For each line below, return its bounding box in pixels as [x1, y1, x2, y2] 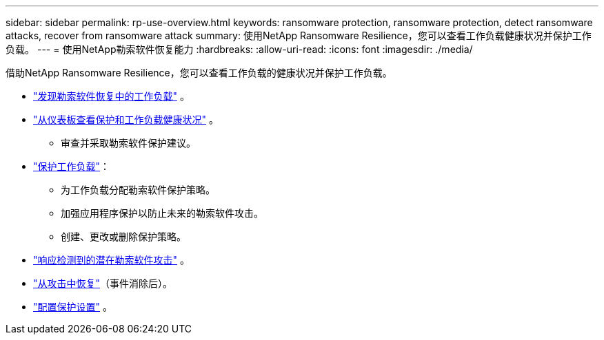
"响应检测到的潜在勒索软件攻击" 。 [33, 254, 190, 266]
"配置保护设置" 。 [33, 301, 112, 312]
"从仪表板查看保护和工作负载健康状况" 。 [33, 114, 219, 125]
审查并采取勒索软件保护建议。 [61, 137, 196, 149]
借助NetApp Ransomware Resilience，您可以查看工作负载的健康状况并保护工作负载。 [6, 67, 392, 78]
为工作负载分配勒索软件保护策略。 [61, 184, 215, 195]
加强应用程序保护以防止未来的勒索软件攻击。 [61, 207, 263, 219]
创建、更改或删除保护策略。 [61, 231, 186, 242]
